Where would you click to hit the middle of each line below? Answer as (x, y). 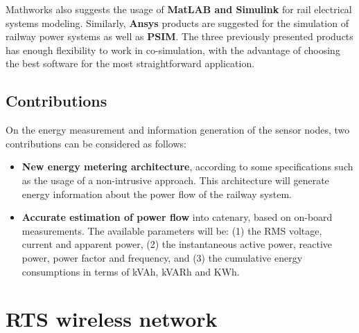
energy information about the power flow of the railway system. (157, 193)
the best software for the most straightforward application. (130, 63)
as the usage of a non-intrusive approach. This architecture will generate (175, 180)
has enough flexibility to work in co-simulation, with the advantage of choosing (173, 49)
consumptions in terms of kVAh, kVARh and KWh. (131, 271)
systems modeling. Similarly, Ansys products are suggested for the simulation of (177, 22)
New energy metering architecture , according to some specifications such (187, 166)
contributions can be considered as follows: (96, 143)
